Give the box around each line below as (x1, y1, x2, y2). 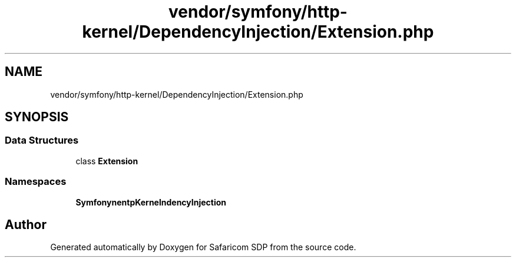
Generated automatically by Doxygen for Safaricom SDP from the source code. (50, 242, 356, 253)
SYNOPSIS (5, 110, 69, 125)
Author (5, 217, 47, 232)
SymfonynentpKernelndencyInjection (75, 197, 227, 207)
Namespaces (5, 175, 67, 188)
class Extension (75, 155, 138, 166)
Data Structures (5, 134, 79, 147)
